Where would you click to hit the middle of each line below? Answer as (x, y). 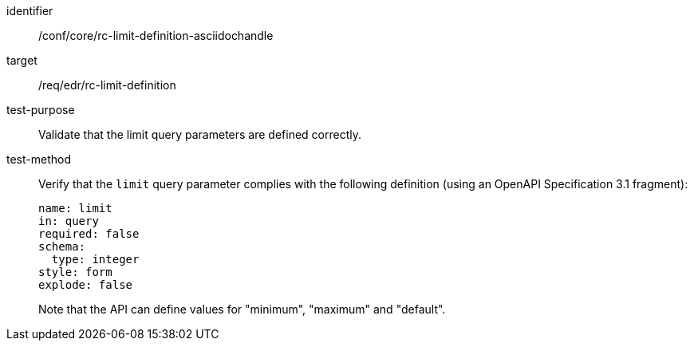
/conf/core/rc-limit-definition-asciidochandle (156, 35)
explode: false (86, 285)
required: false (89, 234)
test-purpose (41, 110)
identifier (30, 11)
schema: (62, 246)
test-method (39, 159)
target (22, 60)
